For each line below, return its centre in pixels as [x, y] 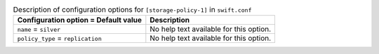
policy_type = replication [59, 38]
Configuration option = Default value [80, 20]
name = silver [39, 29]
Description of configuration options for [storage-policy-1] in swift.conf [132, 10]
